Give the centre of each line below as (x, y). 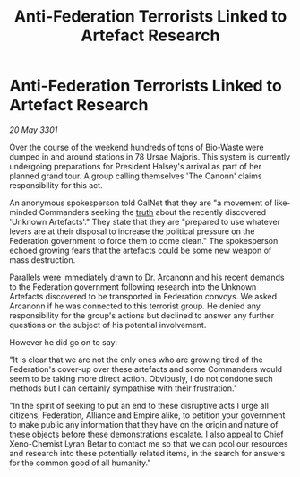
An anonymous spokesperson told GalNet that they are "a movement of (141, 203)
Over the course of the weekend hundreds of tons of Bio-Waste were (137, 147)
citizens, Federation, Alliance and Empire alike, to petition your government (147, 415)
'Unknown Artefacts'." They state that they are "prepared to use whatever (145, 221)
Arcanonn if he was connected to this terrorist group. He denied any (135, 306)
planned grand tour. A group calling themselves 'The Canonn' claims (136, 176)
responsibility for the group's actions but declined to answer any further (142, 315)
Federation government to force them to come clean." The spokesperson (144, 240)
